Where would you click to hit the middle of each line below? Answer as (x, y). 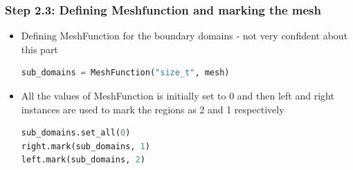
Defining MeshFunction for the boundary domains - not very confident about (184, 36)
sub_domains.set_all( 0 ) (76, 133)
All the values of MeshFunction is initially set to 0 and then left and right (178, 95)
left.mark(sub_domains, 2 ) (83, 160)
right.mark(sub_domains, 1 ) (85, 146)
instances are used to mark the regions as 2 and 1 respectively (153, 109)
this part (39, 49)
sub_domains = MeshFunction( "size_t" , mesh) (125, 73)
